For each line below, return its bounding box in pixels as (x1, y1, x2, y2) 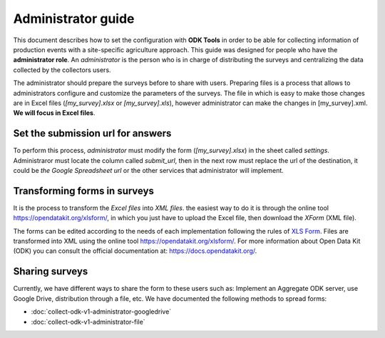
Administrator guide (13, 11, 135, 26)
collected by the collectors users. (13, 65, 111, 74)
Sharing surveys (13, 265, 88, 278)
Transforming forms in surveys (13, 184, 155, 197)
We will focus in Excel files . (13, 109, 96, 117)
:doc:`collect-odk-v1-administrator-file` (31, 317, 145, 326)
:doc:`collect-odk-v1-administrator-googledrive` (31, 307, 172, 316)
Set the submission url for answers (13, 127, 172, 139)
